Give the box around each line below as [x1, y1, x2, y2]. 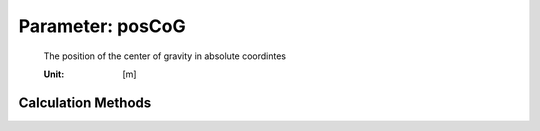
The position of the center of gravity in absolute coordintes [43, 50, 287, 62]
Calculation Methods [18, 94, 152, 111]
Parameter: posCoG [18, 15, 186, 37]
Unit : [43, 68, 65, 80]
